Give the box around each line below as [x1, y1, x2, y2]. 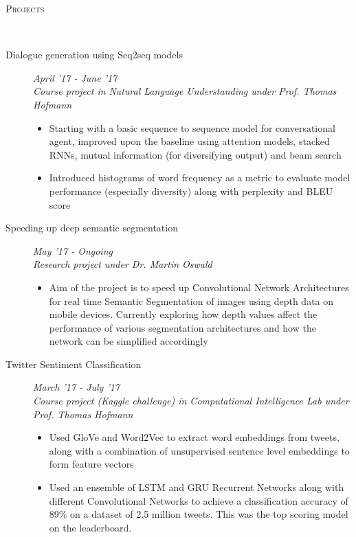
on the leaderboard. [49, 520, 132, 534]
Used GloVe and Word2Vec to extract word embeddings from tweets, [49, 430, 340, 444]
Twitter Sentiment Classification [5, 356, 142, 371]
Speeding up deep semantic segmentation [5, 220, 178, 235]
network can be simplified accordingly [49, 334, 208, 348]
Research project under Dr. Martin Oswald [33, 257, 212, 271]
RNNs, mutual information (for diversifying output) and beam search [49, 147, 342, 161]
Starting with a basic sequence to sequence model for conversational [49, 120, 335, 135]
